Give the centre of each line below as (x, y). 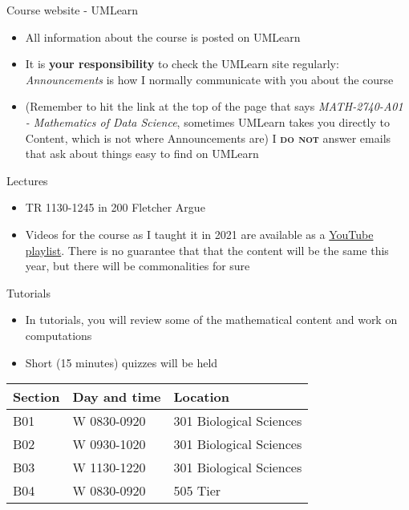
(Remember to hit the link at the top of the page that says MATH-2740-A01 (214, 106)
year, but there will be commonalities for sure (138, 266)
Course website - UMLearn (73, 10)
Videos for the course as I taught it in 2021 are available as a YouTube (199, 234)
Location (202, 397)
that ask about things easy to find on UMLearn (142, 154)
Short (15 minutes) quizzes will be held (121, 362)
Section (36, 397)
